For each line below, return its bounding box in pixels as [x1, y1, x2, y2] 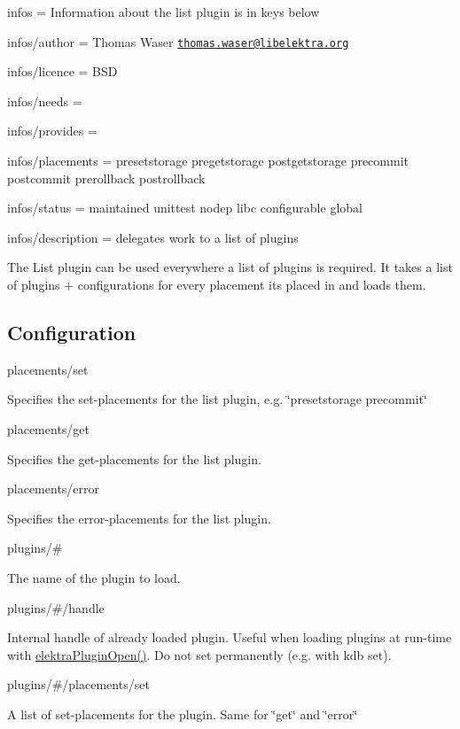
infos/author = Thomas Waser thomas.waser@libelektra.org [7, 32, 349, 50]
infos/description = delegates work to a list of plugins [7, 228, 299, 246]
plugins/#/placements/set [7, 675, 150, 694]
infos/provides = [7, 121, 97, 140]
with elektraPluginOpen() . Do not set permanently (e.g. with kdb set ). [7, 645, 392, 663]
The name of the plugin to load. [7, 568, 181, 586]
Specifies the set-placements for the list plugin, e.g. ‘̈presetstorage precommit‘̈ [7, 390, 427, 408]
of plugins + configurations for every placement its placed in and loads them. [7, 275, 426, 293]
